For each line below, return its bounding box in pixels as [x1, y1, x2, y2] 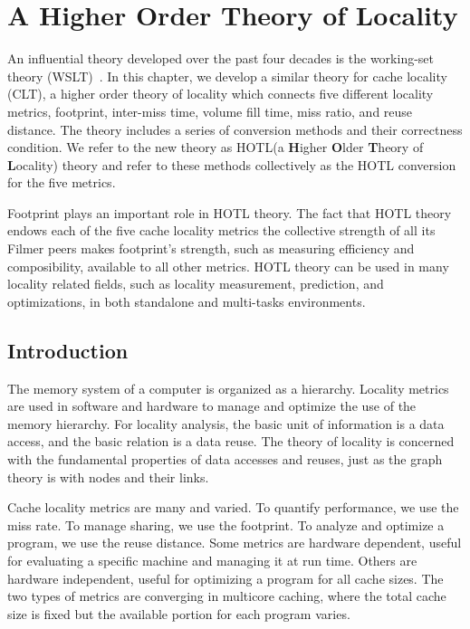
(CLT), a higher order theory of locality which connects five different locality [7, 84, 434, 103]
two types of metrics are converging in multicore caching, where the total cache [7, 586, 446, 605]
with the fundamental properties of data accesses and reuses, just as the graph [7, 450, 443, 469]
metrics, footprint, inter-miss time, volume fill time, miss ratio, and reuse [7, 101, 413, 120]
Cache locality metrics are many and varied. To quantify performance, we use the [7, 498, 459, 517]
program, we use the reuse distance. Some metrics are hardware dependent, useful [7, 533, 462, 552]
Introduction [7, 336, 129, 364]
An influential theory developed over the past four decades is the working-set [7, 49, 435, 68]
